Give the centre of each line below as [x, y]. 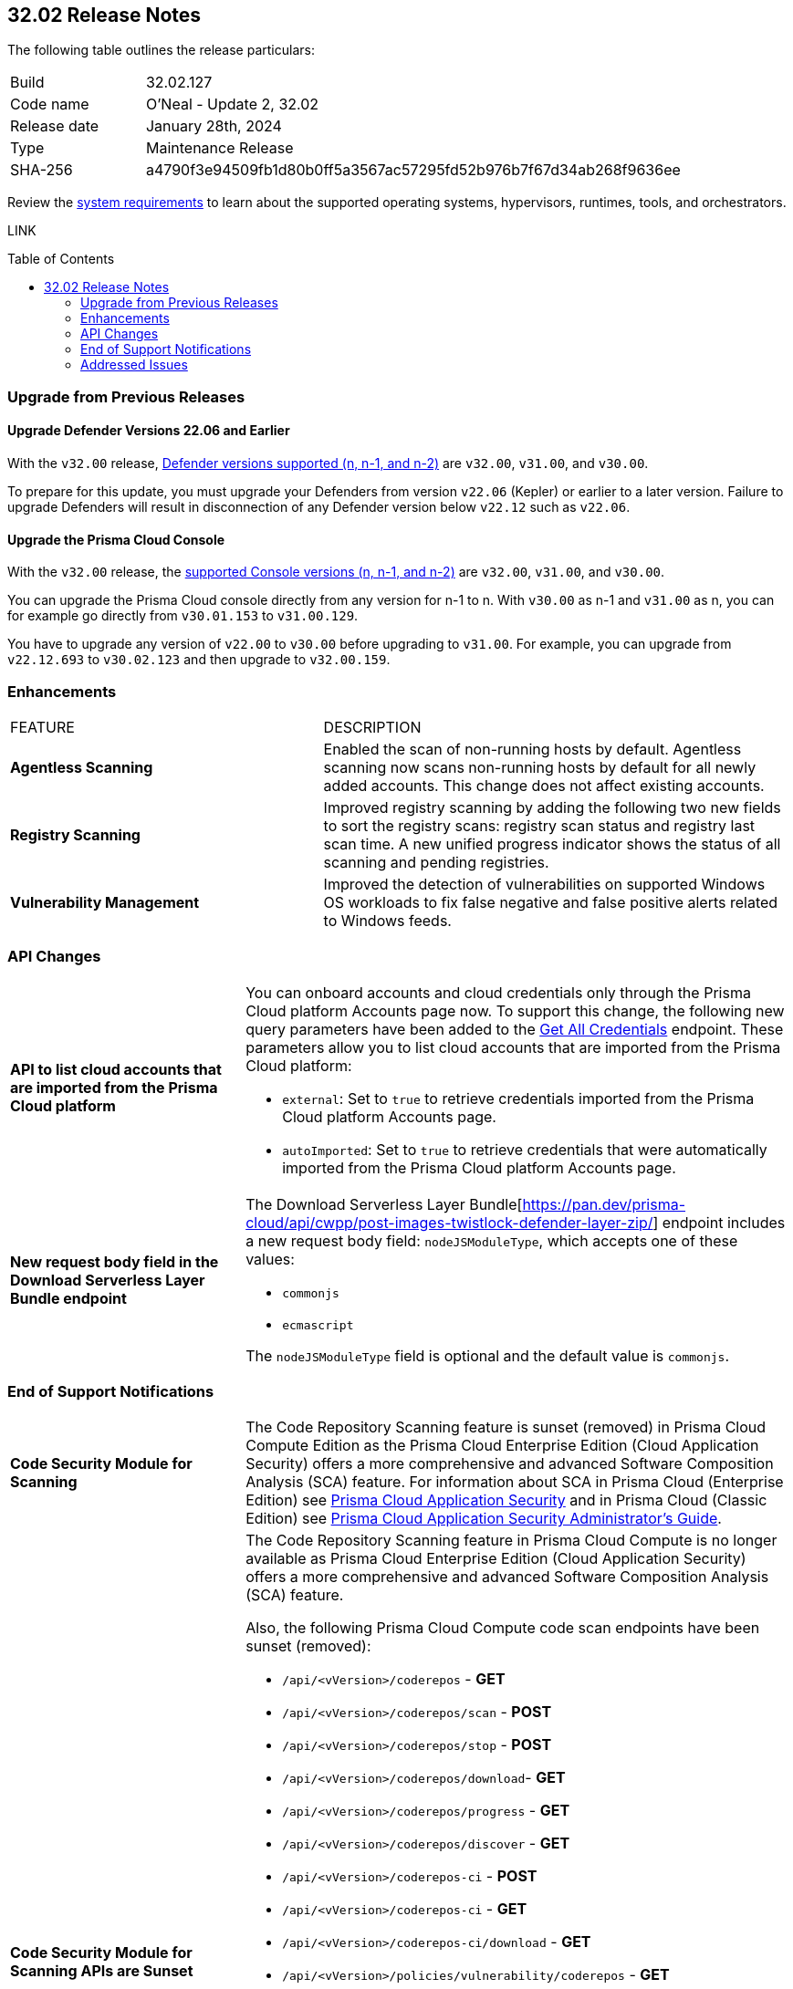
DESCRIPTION [372, 727]
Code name [50, 104]
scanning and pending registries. [436, 862]
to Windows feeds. [387, 920]
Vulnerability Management [105, 902]
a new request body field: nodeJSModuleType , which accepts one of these [492, 1240]
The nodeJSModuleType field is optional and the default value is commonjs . [488, 1355]
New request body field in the [115, 1261]
